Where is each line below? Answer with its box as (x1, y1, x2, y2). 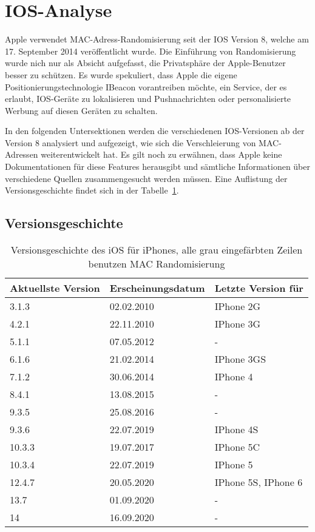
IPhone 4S (214, 422, 259, 437)
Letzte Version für (214, 281, 303, 295)
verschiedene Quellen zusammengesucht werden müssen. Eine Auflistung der (5, 172, 288, 184)
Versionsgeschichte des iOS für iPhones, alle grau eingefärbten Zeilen (10, 243, 303, 257)
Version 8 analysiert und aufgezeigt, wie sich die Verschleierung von (5, 136, 256, 149)
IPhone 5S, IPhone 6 (214, 475, 303, 490)
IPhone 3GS (214, 352, 266, 366)
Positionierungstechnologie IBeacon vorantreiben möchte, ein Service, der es (5, 80, 287, 93)
